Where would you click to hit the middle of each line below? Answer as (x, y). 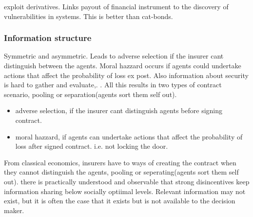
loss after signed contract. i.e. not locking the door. (92, 146)
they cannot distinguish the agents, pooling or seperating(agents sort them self (121, 172)
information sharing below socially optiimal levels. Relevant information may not (125, 191)
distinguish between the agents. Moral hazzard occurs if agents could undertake (123, 65)
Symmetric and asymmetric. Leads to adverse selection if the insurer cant (114, 56)
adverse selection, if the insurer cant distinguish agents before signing (119, 110)
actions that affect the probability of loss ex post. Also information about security (126, 75)
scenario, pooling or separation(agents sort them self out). (90, 94)
